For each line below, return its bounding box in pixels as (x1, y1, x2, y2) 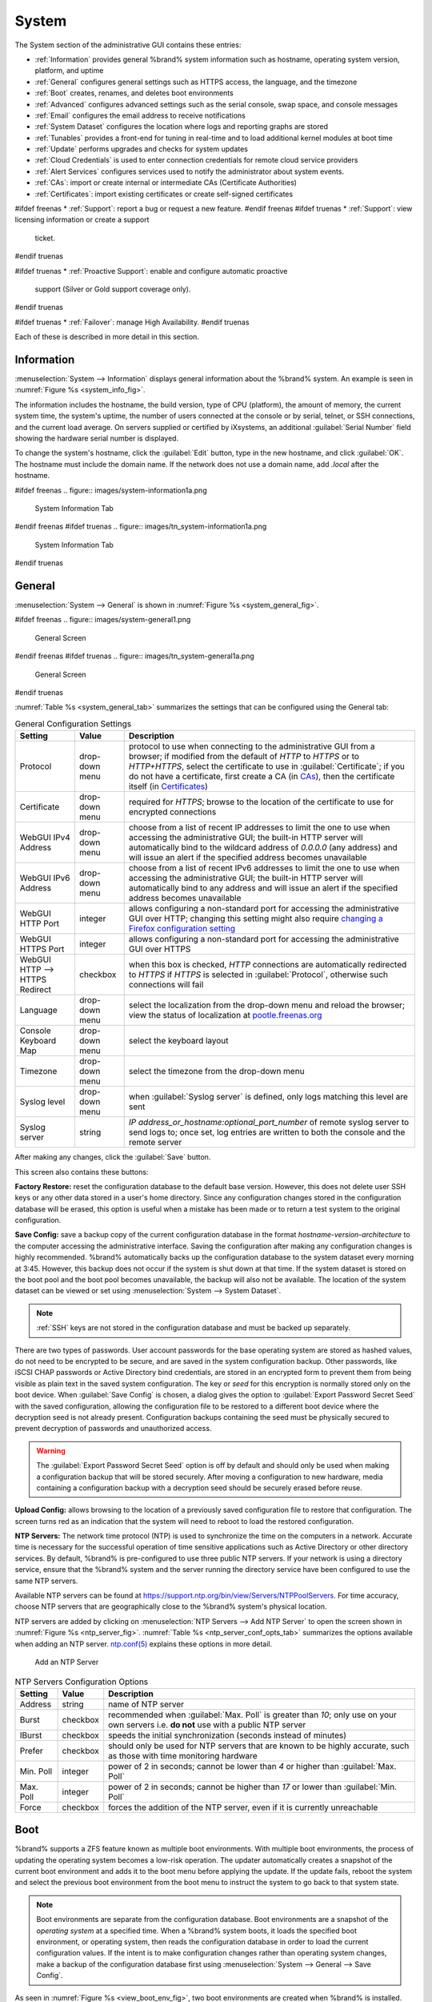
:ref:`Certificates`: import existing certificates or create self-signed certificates (34, 189, 294, 199)
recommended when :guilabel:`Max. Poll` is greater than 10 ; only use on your (108, 1709, 397, 1720)
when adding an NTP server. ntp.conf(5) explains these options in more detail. (14, 1638, 272, 1649)
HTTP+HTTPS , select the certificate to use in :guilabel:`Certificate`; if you (128, 761, 406, 772)
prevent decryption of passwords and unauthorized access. (14, 1424, 212, 1433)
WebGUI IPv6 (19, 873, 70, 884)
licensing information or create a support (14, 215, 150, 224)
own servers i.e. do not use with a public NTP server (108, 1719, 306, 1730)
